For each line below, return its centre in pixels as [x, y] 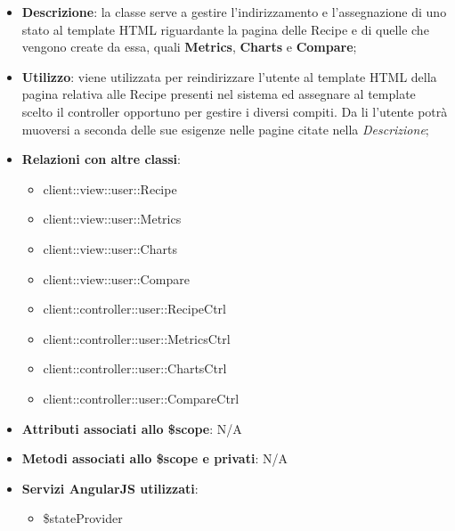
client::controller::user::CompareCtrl [141, 398]
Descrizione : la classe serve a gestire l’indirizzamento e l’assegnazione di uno [234, 12]
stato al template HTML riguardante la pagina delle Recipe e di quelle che [225, 29]
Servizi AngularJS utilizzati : [110, 488]
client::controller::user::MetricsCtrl [137, 338]
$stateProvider [83, 518]
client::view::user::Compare [116, 278]
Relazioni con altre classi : [101, 159]
